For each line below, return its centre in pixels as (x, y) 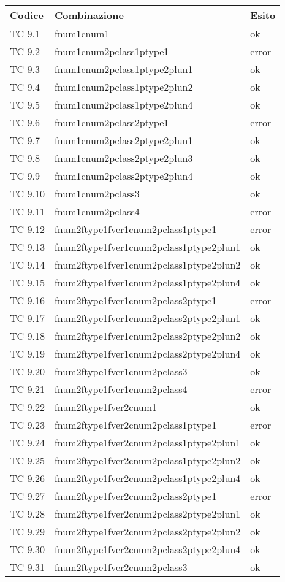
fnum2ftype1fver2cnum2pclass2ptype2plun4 (147, 549)
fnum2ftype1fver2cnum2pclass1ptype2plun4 (147, 478)
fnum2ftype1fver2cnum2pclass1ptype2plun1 (147, 442)
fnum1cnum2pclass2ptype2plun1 (123, 140)
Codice (27, 15)
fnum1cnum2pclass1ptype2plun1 (123, 69)
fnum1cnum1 (82, 33)
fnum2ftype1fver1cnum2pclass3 (121, 371)
